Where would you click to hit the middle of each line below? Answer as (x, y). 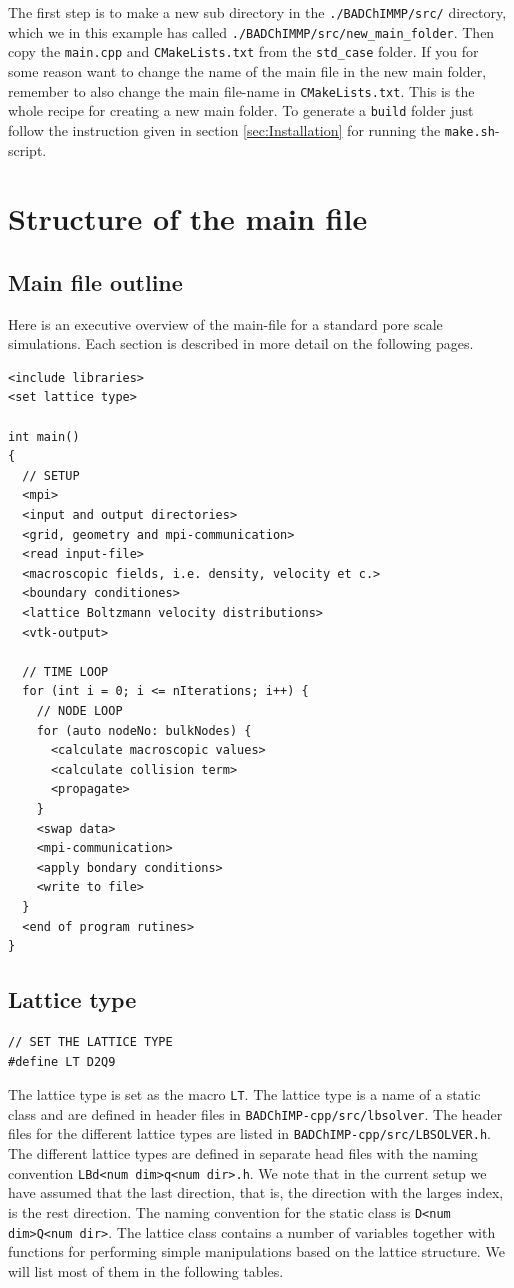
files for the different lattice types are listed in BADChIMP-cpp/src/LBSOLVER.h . (249, 1133)
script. (27, 149)
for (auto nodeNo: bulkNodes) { (144, 730)
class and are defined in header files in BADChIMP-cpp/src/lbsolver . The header (255, 1113)
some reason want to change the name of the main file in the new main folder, (247, 70)
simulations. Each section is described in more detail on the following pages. (241, 343)
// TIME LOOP (65, 671)
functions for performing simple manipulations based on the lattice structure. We (256, 1251)
